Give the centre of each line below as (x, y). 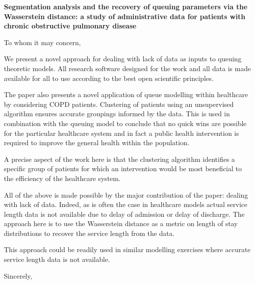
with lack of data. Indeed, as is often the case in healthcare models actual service (126, 204)
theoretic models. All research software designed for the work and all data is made (127, 68)
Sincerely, (18, 275)
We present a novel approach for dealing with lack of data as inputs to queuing (123, 59)
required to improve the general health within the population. (97, 142)
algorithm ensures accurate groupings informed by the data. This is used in (117, 114)
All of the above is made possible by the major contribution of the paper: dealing (126, 194)
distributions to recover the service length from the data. (89, 233)
